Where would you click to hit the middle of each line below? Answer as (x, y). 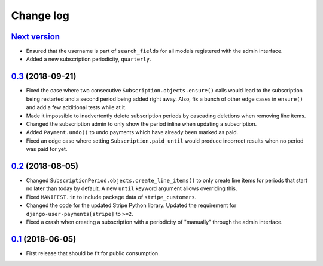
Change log (40, 16)
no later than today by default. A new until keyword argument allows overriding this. (132, 188)
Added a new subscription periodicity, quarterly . (89, 59)
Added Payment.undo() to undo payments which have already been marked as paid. (132, 132)
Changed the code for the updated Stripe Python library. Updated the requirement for (131, 205)
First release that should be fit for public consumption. (93, 253)
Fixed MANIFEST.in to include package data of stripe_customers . (111, 197)
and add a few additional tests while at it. (76, 107)
